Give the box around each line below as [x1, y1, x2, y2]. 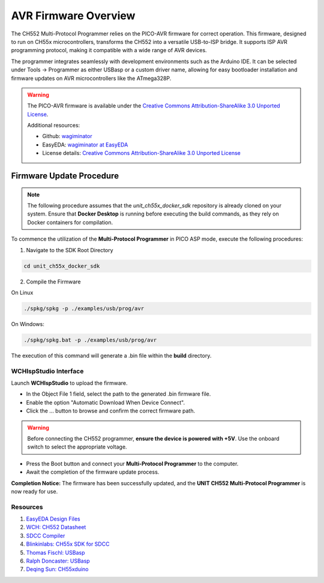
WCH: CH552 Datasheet [26, 524, 86, 531]
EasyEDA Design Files [26, 515, 80, 522]
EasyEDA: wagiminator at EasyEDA [42, 141, 128, 148]
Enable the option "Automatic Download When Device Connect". [26, 399, 185, 406]
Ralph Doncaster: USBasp [26, 557, 90, 564]
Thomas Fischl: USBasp [26, 549, 85, 556]
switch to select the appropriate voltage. [27, 443, 127, 450]
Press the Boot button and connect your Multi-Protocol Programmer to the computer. [26, 460, 239, 467]
